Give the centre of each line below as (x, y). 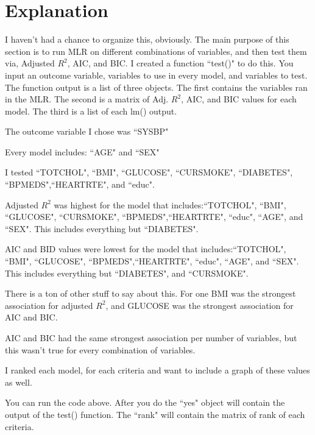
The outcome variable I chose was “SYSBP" (87, 131)
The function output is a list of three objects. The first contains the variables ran (156, 87)
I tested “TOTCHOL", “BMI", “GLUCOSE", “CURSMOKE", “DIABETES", (149, 172)
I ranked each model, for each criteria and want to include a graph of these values (157, 370)
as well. (19, 382)
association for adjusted (49, 305)
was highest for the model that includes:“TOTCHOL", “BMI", (170, 204)
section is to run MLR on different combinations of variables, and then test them (156, 51)
